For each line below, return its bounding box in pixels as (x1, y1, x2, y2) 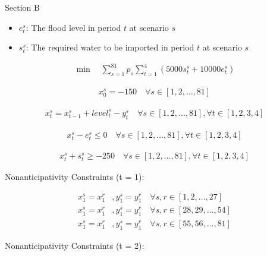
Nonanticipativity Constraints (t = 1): (5, 170, 145, 182)
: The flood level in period (26, 21, 121, 33)
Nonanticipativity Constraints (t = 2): (5, 239, 145, 252)
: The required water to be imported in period (26, 41, 194, 53)
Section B (5, 1, 40, 13)
